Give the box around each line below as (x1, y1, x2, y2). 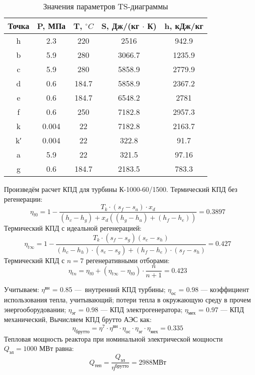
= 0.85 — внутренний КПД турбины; (52, 284, 166, 295)
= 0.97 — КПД (198, 304, 244, 314)
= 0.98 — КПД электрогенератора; (78, 304, 183, 314)
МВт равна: (39, 343, 74, 353)
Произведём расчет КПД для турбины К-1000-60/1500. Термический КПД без (4, 184, 238, 194)
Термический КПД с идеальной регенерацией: (4, 223, 142, 233)
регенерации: (4, 193, 43, 204)
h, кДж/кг (164, 20, 203, 31)
